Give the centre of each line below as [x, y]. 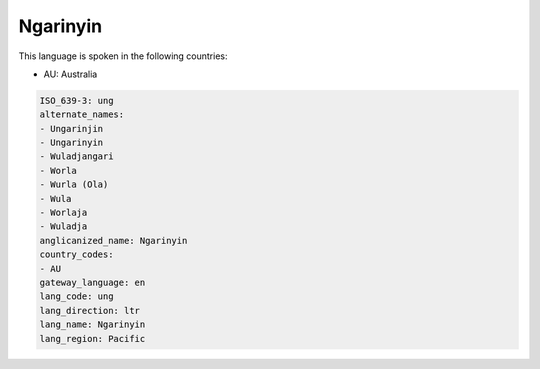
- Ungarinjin [71, 128]
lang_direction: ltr [89, 310]
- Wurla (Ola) [74, 184]
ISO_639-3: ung [76, 100]
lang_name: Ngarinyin [92, 324]
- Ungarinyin [71, 143]
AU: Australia [70, 74]
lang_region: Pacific [92, 338]
